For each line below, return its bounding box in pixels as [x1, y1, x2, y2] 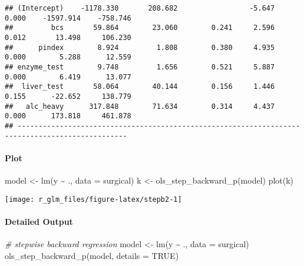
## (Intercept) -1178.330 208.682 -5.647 [5, 4, 275, 12]
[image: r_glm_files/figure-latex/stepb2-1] [5, 195, 182, 204]
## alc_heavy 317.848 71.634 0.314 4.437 [5, 102, 275, 111]
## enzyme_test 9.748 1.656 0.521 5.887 [5, 62, 275, 71]
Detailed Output [5, 215, 73, 227]
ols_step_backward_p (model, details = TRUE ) [5, 249, 179, 261]
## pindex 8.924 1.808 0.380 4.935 [5, 43, 275, 52]
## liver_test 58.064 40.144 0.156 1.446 [5, 82, 275, 91]
